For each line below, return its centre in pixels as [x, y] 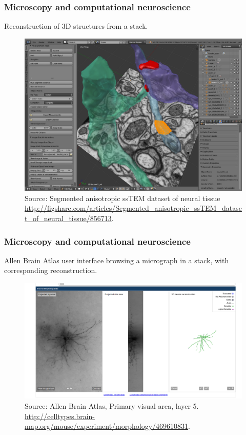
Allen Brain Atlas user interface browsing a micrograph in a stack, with [117, 260]
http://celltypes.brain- [60, 416]
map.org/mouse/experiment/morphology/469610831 [107, 426]
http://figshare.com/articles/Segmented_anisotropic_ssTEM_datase [133, 208]
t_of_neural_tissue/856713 [68, 218]
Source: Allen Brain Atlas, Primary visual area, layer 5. [112, 405]
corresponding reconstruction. [51, 270]
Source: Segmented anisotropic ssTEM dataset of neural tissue [122, 198]
